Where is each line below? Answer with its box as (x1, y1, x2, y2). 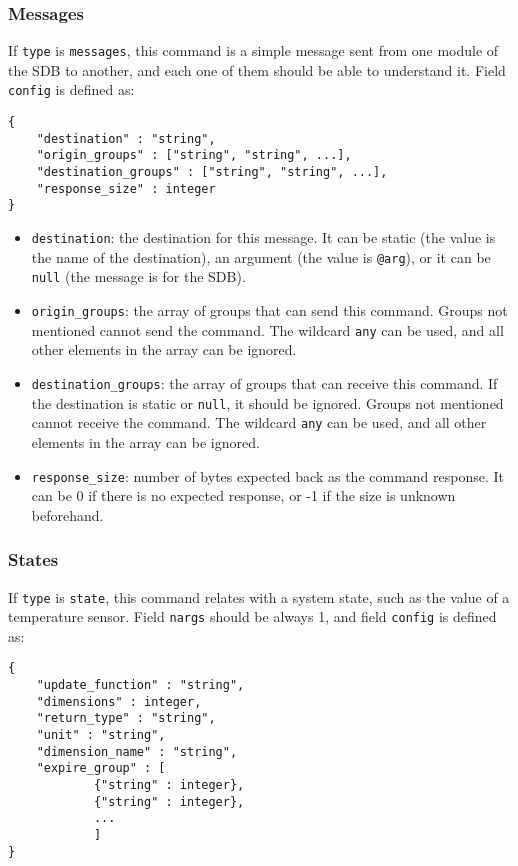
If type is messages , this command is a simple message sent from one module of (8, 40, 499, 61)
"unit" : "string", (36, 728, 166, 743)
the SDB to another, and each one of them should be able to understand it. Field (8, 59, 506, 80)
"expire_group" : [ (36, 761, 166, 776)
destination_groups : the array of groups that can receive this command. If (31, 372, 498, 393)
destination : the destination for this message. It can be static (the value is (31, 227, 496, 248)
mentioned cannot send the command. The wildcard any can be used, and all (31, 319, 504, 340)
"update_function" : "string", (36, 678, 245, 693)
